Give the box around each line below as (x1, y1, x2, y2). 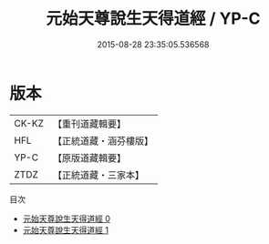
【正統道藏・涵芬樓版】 (52, 134, 153, 147)
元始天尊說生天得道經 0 (22, 213, 111, 224)
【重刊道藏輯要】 (52, 117, 126, 130)
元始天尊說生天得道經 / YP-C (46, 8, 261, 29)
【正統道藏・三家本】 (52, 168, 144, 181)
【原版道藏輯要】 (52, 151, 126, 164)
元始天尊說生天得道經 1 (22, 224, 109, 235)
